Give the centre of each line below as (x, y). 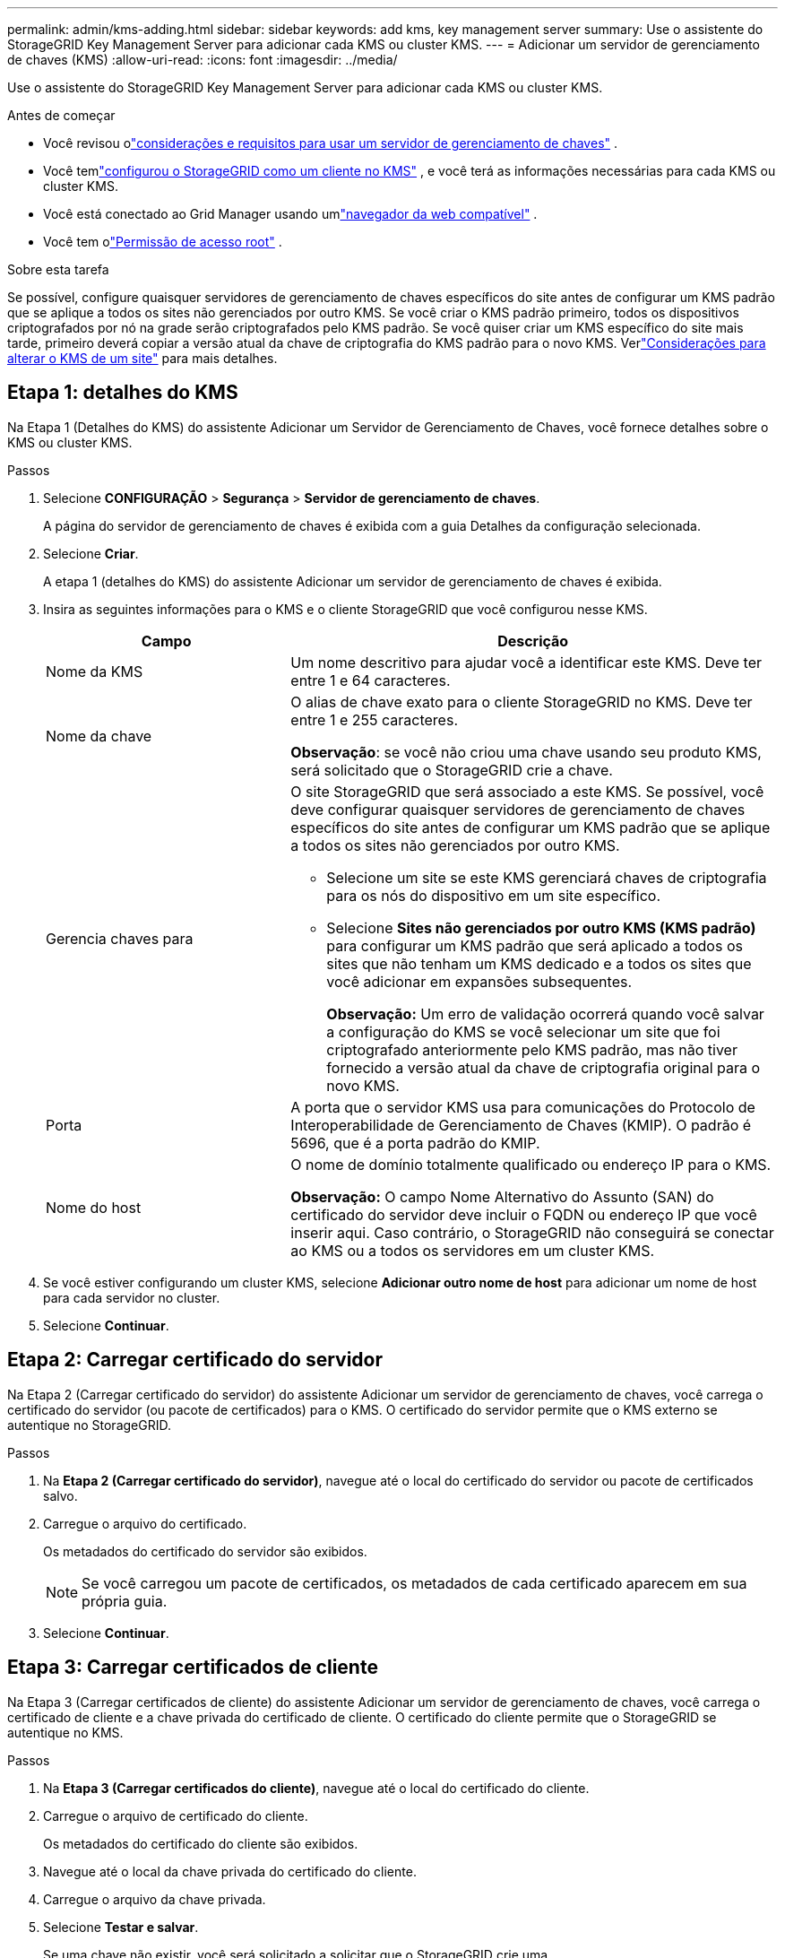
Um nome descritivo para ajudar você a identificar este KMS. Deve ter (526, 662)
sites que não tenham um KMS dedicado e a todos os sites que (539, 963)
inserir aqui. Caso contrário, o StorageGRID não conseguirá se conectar (532, 1232)
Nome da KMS (95, 671)
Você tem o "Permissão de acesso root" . (163, 242)
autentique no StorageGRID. (89, 1425)
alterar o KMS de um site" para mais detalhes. (142, 358)
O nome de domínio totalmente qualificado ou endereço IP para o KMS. (531, 1164)
